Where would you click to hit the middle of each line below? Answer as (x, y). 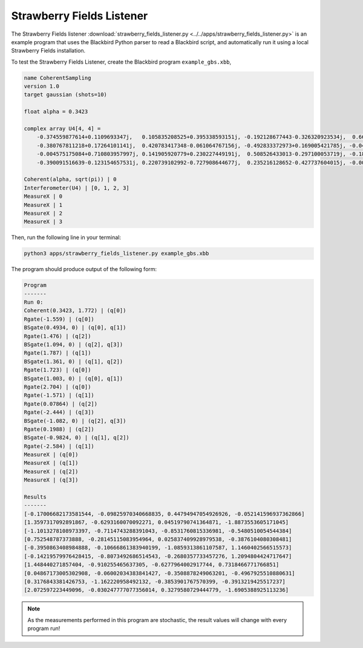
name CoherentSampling (57, 78)
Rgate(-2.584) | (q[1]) (59, 446)
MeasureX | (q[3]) (51, 480)
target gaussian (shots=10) (65, 95)
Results (35, 497)
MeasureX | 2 (43, 213)
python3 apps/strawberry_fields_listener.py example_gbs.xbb (116, 254)
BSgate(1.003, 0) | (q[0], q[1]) (74, 378)
